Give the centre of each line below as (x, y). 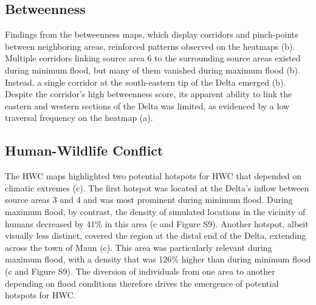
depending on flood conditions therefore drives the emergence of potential (142, 283)
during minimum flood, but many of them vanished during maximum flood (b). (153, 70)
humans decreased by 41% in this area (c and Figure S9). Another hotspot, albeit (157, 223)
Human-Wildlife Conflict (84, 150)
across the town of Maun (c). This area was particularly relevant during (139, 247)
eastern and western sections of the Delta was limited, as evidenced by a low (147, 105)
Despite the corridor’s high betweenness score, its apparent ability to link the (149, 94)
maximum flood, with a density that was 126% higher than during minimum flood (158, 259)
